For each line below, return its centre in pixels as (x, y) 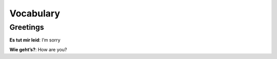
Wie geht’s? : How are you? (38, 49)
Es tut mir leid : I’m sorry (35, 40)
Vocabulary (35, 13)
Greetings (27, 27)
